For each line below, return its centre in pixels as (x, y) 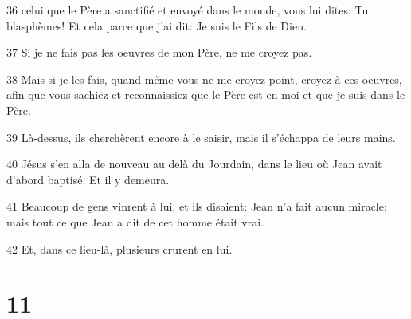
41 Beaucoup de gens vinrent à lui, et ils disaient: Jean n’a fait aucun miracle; (197, 206)
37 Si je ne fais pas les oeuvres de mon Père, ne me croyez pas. (159, 52)
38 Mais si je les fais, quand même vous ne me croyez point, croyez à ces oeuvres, (204, 79)
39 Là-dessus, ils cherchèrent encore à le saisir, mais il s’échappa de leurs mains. (201, 137)
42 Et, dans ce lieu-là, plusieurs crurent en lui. (119, 248)
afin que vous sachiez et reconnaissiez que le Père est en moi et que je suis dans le (206, 95)
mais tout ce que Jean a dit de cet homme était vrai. (135, 221)
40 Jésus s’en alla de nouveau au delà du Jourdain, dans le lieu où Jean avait (194, 164)
